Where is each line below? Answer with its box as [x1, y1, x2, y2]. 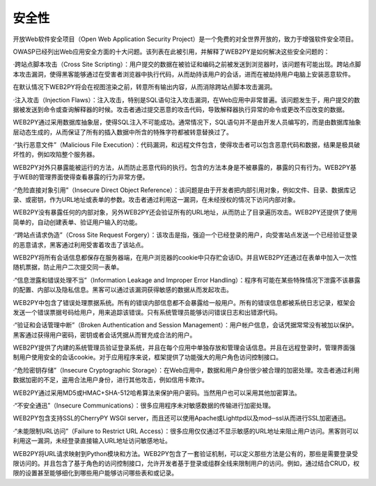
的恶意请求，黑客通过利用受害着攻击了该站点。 [13, 240, 148, 249]
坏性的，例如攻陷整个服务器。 [13, 150, 99, 159]
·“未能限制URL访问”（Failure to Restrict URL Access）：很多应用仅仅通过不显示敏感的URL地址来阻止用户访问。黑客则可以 [13, 427, 359, 435]
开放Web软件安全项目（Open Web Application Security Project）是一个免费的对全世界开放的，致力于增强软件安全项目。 [13, 35, 358, 43]
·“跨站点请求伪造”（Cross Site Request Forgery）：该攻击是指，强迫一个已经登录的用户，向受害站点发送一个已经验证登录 [13, 230, 358, 240]
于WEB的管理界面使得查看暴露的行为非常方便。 [13, 173, 149, 181]
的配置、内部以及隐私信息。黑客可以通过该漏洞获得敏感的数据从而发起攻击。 [13, 285, 233, 294]
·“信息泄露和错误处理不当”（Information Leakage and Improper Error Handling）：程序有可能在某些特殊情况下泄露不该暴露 [13, 276, 361, 284]
